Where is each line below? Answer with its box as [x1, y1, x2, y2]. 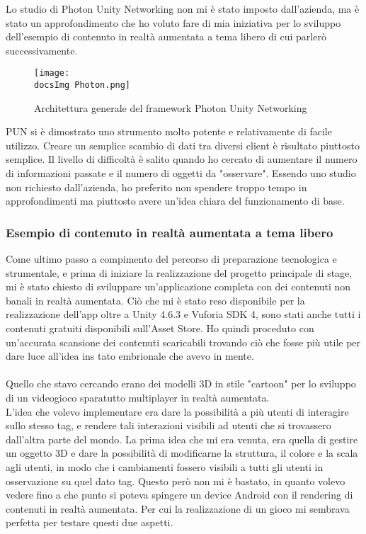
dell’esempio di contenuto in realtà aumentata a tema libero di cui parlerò [6, 29, 326, 44]
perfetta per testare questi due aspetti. [6, 515, 173, 530]
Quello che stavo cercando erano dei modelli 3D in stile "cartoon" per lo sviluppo [6, 376, 356, 391]
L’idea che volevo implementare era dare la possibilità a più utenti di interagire [6, 404, 349, 419]
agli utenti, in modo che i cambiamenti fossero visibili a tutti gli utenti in [6, 459, 324, 474]
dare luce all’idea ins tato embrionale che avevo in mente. [6, 348, 254, 363]
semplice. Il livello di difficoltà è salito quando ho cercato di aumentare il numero [6, 152, 358, 166]
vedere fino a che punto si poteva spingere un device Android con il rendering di [6, 487, 353, 502]
